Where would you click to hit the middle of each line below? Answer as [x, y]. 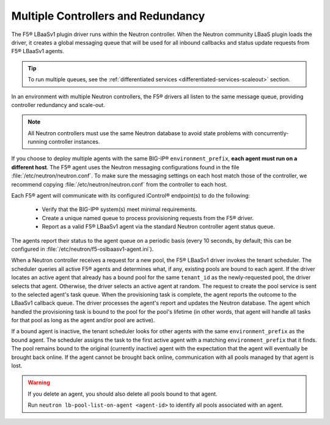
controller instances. [74, 142]
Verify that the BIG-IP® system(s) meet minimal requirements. [119, 209]
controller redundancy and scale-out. [58, 105]
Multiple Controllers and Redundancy [108, 16]
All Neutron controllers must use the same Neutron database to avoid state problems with [140, 133]
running [38, 142]
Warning [39, 383]
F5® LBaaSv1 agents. [38, 51]
